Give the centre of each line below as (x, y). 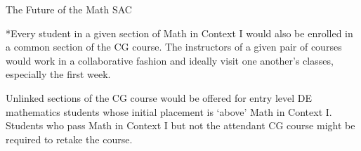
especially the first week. (58, 74)
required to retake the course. (69, 139)
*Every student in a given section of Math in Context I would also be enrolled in (179, 33)
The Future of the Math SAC (69, 9)
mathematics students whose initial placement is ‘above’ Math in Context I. (169, 111)
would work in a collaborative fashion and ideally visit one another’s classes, (170, 60)
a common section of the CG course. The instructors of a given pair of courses (174, 47)
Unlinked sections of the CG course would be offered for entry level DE (159, 97)
